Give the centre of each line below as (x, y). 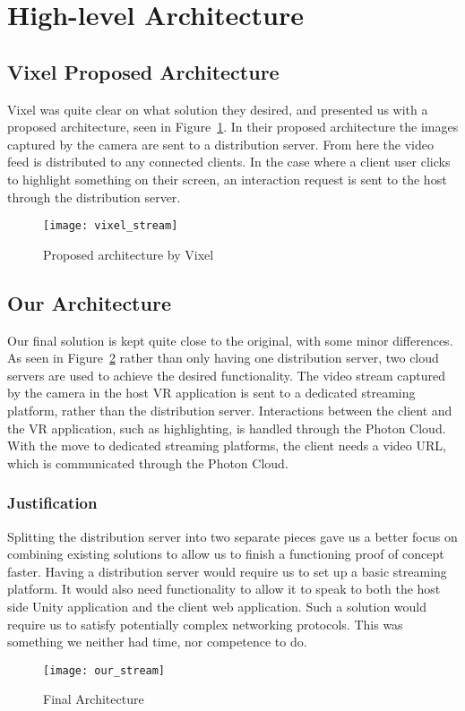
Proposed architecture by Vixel (129, 254)
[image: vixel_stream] (111, 226)
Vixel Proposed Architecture (143, 71)
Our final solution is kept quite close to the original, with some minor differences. (230, 340)
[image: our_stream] (104, 670)
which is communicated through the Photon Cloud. (148, 463)
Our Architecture (89, 302)
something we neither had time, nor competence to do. (157, 642)
